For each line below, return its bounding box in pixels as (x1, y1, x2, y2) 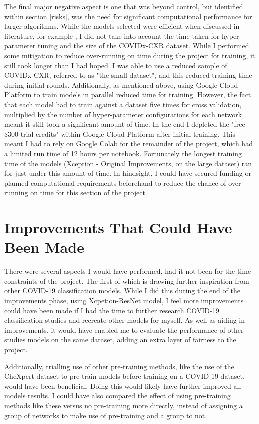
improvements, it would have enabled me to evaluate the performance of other (4, 324, 244, 335)
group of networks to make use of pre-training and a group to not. (4, 410, 207, 420)
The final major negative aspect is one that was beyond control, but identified (4, 1, 243, 11)
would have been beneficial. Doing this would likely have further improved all (4, 380, 241, 391)
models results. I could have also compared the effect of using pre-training (4, 390, 231, 401)
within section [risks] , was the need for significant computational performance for (4, 11, 252, 21)
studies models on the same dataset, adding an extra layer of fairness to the (4, 334, 236, 345)
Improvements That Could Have (4, 217, 232, 238)
